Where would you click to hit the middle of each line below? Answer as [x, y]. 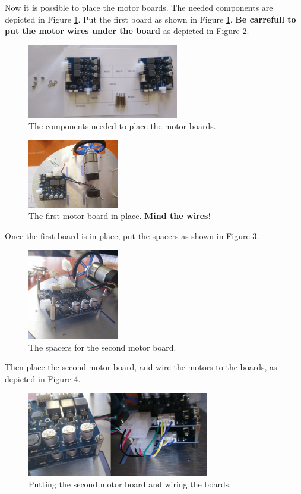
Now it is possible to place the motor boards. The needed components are [139, 7]
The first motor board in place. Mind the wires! [120, 216]
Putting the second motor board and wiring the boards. [130, 484]
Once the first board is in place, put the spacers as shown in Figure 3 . [132, 235]
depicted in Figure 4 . [43, 378]
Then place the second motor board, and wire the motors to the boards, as [141, 367]
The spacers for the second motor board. [102, 347]
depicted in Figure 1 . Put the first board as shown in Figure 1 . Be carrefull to [150, 19]
